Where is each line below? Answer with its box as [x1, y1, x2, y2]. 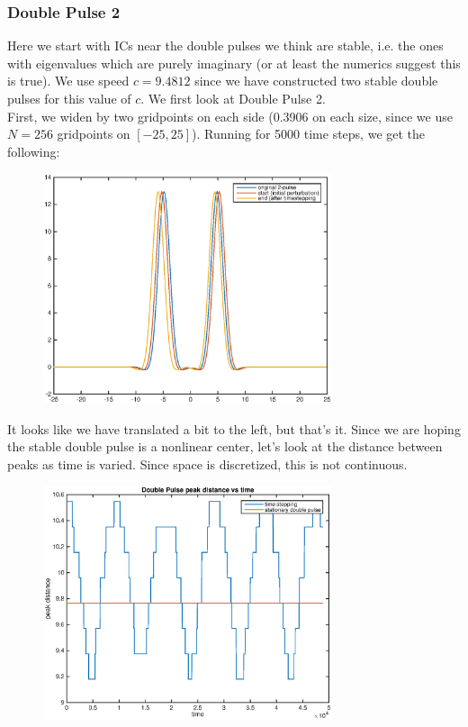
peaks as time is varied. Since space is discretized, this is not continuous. [7, 454, 408, 473]
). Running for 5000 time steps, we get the [192, 124, 426, 143]
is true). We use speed [7, 71, 130, 90]
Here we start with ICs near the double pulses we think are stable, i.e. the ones [7, 36, 444, 55]
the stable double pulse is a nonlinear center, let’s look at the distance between [7, 437, 443, 456]
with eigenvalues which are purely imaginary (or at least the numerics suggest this [7, 53, 461, 72]
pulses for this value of [7, 89, 131, 107]
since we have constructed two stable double [194, 71, 438, 90]
